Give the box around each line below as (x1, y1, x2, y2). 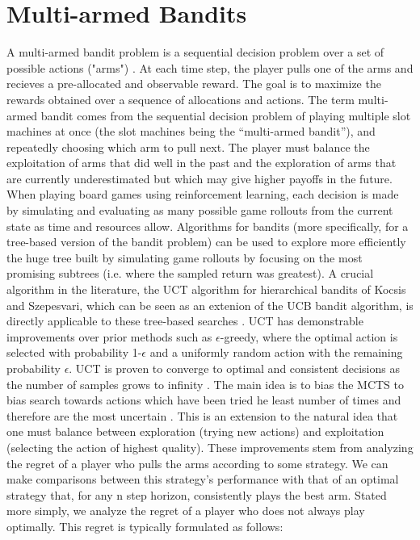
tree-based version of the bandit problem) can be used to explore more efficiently (6, 233, 406, 250)
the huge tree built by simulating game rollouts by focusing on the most (6, 249, 363, 266)
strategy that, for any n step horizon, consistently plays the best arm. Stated (6, 486, 387, 503)
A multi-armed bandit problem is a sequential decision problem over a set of (6, 44, 384, 61)
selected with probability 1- (6, 344, 142, 361)
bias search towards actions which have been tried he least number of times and (6, 391, 401, 408)
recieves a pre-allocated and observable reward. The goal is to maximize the (6, 75, 381, 92)
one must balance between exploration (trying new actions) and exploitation (6, 423, 384, 440)
